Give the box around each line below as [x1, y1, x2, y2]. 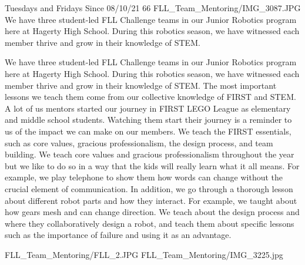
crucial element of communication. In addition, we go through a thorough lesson [5, 182, 293, 194]
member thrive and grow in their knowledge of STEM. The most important [5, 79, 277, 91]
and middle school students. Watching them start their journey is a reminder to [5, 113, 292, 126]
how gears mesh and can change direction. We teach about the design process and [5, 206, 300, 218]
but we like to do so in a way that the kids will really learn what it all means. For [5, 159, 300, 172]
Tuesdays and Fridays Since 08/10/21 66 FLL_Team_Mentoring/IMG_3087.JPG [5, 2, 301, 14]
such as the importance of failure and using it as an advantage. [5, 229, 232, 241]
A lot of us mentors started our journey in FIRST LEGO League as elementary [5, 102, 291, 114]
